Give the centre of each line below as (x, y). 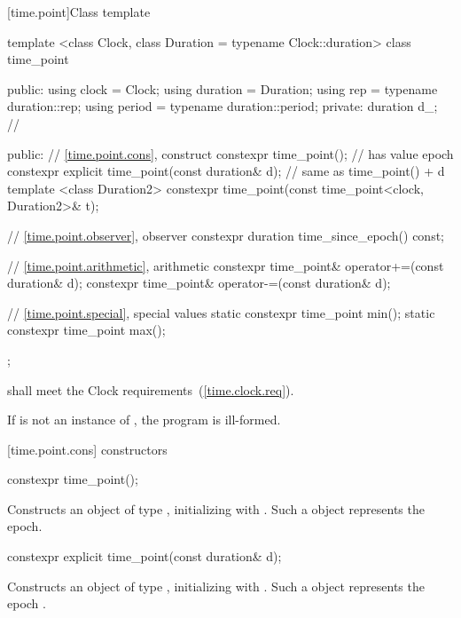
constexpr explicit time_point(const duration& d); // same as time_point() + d (226, 171)
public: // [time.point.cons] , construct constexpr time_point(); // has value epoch (230, 153)
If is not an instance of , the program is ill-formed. (144, 420)
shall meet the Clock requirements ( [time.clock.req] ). (151, 389)
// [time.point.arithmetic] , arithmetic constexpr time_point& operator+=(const (226, 265)
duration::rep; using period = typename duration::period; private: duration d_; (223, 106)
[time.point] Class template (79, 12)
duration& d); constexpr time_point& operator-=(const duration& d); (199, 283)
